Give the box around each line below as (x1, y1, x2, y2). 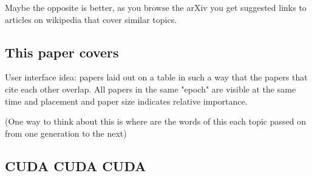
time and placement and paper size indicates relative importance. (5, 94, 248, 107)
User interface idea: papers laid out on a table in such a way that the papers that (5, 71, 308, 83)
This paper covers (5, 42, 119, 61)
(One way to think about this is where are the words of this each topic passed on (5, 115, 306, 128)
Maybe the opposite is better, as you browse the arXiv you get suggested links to (5, 1, 307, 13)
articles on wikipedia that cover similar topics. (5, 13, 177, 25)
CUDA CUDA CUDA (5, 156, 146, 175)
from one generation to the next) (5, 126, 127, 139)
